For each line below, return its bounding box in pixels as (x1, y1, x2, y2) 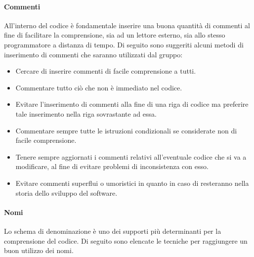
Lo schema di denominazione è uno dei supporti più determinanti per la (4, 225, 221, 236)
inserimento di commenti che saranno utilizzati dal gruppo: (4, 49, 183, 59)
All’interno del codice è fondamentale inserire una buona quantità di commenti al (4, 20, 250, 30)
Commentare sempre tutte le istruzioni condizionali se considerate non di (15, 125, 237, 135)
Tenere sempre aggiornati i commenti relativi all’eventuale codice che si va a (15, 151, 247, 162)
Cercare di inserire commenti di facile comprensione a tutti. (15, 66, 196, 76)
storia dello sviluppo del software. (15, 187, 118, 198)
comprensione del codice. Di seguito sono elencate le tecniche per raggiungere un (4, 235, 248, 246)
